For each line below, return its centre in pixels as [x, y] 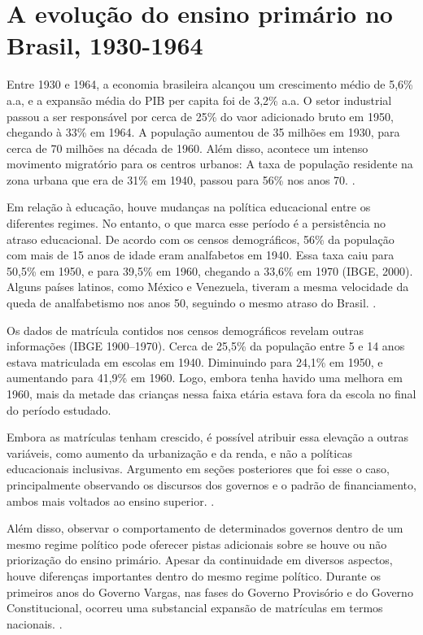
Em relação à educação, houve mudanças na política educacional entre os [189, 207]
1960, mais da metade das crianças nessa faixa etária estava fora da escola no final [211, 394]
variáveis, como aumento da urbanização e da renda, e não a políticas [179, 452]
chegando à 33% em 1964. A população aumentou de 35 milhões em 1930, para [203, 132]
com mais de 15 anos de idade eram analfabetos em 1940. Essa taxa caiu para [201, 255]
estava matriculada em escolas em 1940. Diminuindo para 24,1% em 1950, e [195, 361]
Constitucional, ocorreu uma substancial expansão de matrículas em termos [195, 608]
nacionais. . [35, 623]
